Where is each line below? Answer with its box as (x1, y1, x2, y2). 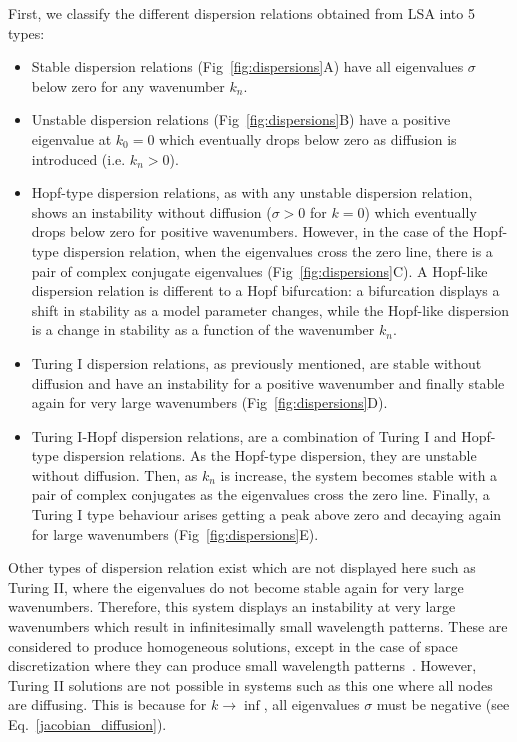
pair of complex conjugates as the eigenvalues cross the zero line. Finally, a (31, 484, 490, 505)
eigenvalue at (31, 128, 112, 149)
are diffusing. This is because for (8, 694, 207, 715)
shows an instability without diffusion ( (31, 201, 272, 222)
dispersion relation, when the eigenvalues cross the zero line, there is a (63, 240, 493, 261)
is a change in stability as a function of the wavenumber (31, 319, 375, 340)
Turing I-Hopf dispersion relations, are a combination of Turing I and (31, 425, 457, 446)
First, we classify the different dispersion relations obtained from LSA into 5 (8, 3, 475, 23)
